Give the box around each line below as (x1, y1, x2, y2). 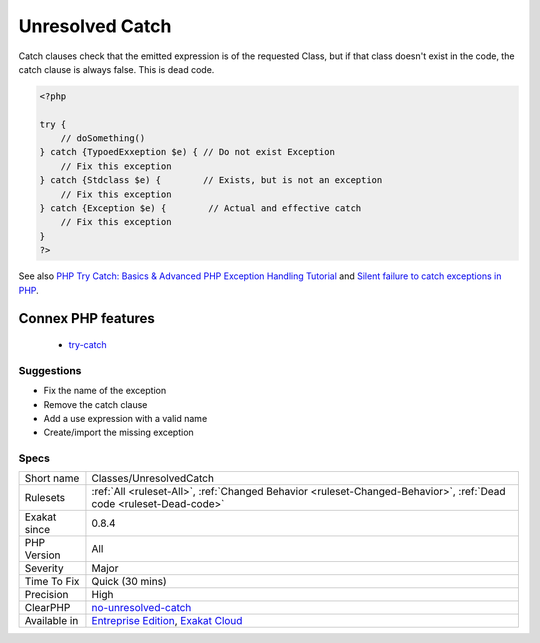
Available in (24, 614, 79, 628)
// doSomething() (60, 133, 146, 144)
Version (24, 548, 61, 562)
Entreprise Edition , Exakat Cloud (91, 614, 243, 628)
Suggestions (18, 363, 82, 377)
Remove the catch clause (43, 398, 148, 410)
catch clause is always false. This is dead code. (18, 63, 215, 75)
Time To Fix (24, 575, 80, 589)
